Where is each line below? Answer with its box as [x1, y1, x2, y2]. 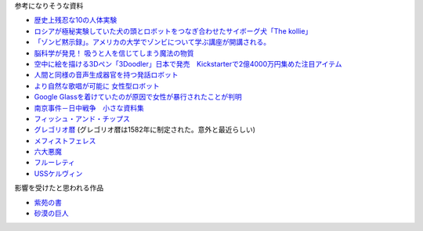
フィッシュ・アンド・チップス [34, 114, 131, 123]
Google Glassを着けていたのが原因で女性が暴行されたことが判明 [34, 92, 242, 102]
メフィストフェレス [34, 135, 96, 145]
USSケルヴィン [34, 168, 83, 178]
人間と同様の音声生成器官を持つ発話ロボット [34, 70, 179, 80]
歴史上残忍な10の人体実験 [34, 16, 117, 25]
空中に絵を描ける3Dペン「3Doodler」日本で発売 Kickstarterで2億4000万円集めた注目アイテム [34, 59, 342, 68]
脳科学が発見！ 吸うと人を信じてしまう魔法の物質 [34, 48, 194, 58]
